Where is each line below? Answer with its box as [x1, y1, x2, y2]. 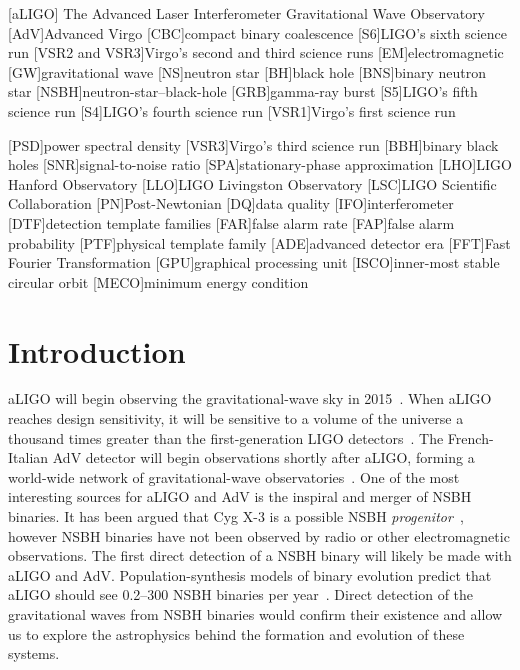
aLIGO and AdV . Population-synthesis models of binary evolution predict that [8, 564, 492, 585]
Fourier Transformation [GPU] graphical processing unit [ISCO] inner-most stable [8, 252, 500, 273]
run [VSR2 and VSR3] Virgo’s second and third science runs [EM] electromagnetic [8, 42, 504, 63]
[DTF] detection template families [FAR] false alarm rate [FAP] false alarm [8, 212, 455, 233]
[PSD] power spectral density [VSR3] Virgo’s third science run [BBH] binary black [8, 134, 499, 155]
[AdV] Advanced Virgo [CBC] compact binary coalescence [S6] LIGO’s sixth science [8, 22, 508, 43]
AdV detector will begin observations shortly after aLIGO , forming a [52, 447, 475, 468]
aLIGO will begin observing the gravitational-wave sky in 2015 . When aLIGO [8, 388, 492, 409]
